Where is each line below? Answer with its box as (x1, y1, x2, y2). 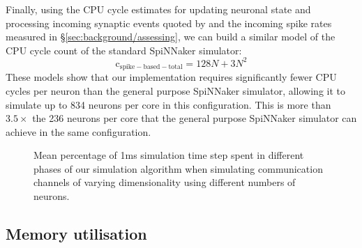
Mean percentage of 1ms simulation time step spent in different (33, 148, 304, 162)
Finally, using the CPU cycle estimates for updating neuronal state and (6, 2, 311, 16)
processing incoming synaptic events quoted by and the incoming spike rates (6, 15, 332, 30)
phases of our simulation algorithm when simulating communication (33, 161, 323, 176)
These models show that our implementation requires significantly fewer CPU (6, 70, 337, 84)
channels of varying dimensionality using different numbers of (33, 175, 296, 189)
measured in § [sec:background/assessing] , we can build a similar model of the (6, 29, 335, 44)
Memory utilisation (6, 223, 147, 245)
